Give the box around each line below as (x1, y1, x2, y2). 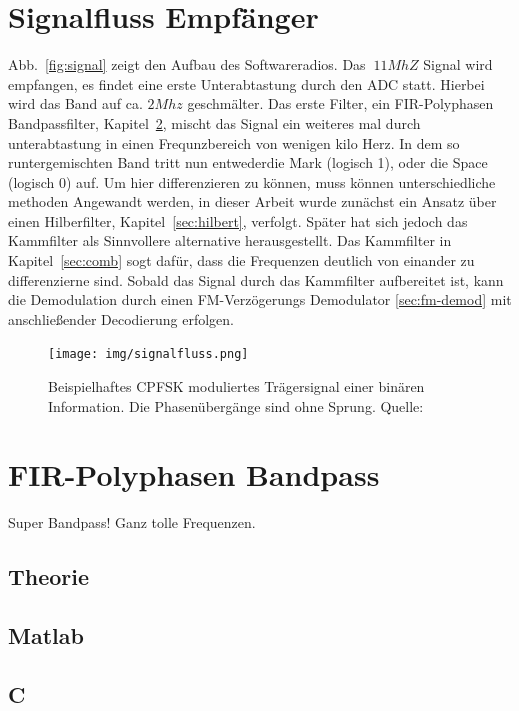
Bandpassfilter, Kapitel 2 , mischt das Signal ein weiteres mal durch (8, 112, 421, 133)
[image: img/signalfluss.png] (48, 347, 249, 362)
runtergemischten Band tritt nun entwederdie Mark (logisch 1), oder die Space (8, 152, 488, 173)
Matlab (8, 620, 84, 651)
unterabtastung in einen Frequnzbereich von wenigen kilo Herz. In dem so (8, 132, 460, 153)
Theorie (8, 561, 90, 592)
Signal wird (423, 54, 493, 75)
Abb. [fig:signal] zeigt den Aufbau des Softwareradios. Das (8, 54, 366, 75)
